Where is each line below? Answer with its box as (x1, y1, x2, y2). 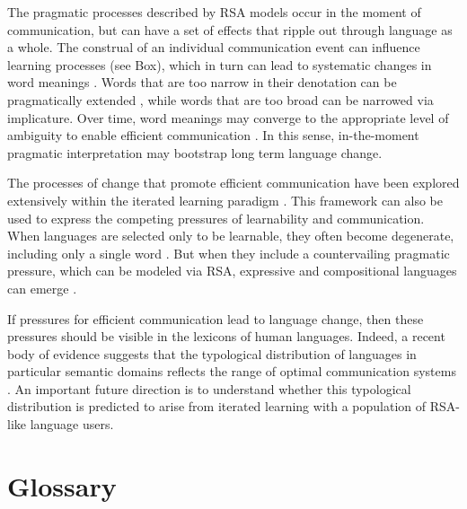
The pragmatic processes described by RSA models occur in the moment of (7, 3, 421, 21)
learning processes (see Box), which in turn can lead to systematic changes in (7, 55, 432, 74)
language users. (30, 415, 114, 434)
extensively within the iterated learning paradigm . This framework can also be (7, 190, 444, 209)
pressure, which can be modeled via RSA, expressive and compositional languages (7, 261, 457, 280)
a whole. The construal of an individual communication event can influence (7, 38, 420, 57)
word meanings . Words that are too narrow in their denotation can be (7, 73, 397, 92)
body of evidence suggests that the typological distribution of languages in (7, 344, 417, 363)
